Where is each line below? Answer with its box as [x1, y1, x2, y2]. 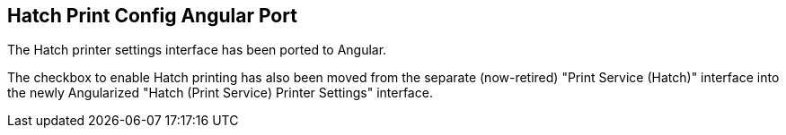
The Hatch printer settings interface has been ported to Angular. [7, 42, 387, 58]
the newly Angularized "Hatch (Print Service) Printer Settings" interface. [7, 85, 433, 101]
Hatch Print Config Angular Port [7, 4, 297, 27]
